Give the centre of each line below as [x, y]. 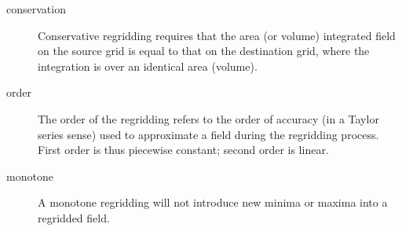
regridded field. [74, 217]
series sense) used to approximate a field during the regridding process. [208, 134]
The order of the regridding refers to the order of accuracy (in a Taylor [208, 118]
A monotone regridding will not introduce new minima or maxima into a [213, 202]
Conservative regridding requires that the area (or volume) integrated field [217, 35]
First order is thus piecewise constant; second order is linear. [183, 150]
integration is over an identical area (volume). [148, 66]
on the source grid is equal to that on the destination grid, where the [204, 51]
